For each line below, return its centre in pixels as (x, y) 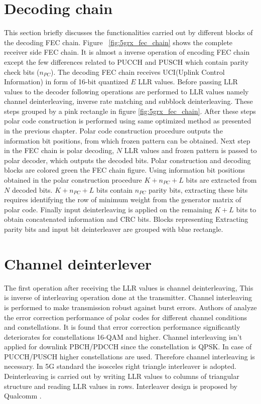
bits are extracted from (221, 180)
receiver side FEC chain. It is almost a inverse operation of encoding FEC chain (127, 52)
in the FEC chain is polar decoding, (59, 150)
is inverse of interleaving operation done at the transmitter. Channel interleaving (128, 297)
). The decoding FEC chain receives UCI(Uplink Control (138, 72)
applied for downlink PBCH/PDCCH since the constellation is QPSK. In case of (128, 347)
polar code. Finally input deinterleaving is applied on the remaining (108, 209)
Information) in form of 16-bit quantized (66, 82)
